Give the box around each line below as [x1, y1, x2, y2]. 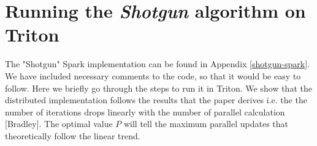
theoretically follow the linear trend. [5, 129, 140, 142]
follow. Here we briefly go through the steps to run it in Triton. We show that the [5, 81, 312, 94]
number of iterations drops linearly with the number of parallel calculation [5, 105, 285, 118]
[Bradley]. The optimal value [5, 117, 113, 130]
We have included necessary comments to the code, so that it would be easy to [5, 69, 301, 82]
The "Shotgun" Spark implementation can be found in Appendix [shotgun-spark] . [5, 57, 310, 70]
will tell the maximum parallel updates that [123, 117, 289, 130]
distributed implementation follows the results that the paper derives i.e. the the [5, 93, 307, 106]
